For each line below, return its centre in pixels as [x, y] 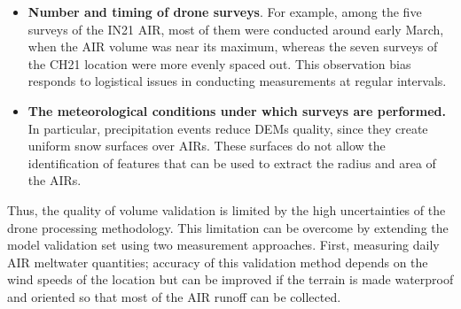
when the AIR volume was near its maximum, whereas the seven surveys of [233, 46]
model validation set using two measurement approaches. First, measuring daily [223, 245]
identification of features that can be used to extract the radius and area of [232, 162]
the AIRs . [55, 180]
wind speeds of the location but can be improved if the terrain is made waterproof [230, 279]
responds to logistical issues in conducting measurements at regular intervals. [237, 81]
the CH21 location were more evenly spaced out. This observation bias [219, 63]
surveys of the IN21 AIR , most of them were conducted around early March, [236, 29]
